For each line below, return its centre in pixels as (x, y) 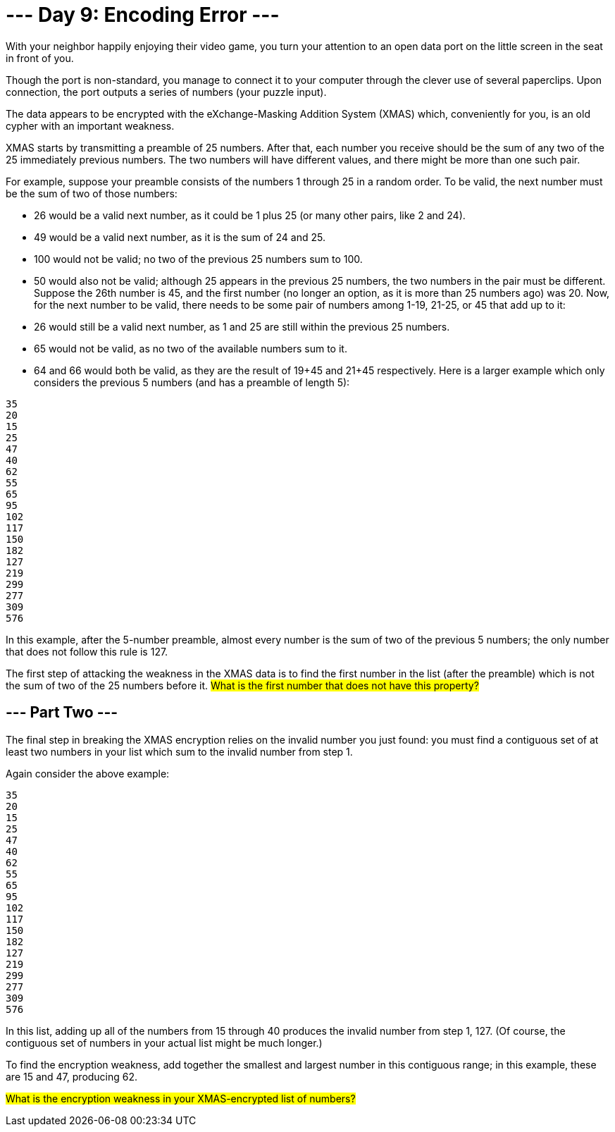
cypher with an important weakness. (90, 125)
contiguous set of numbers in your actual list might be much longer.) (164, 1042)
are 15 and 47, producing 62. (72, 1076)
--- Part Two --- (62, 713)
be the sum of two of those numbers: (92, 193)
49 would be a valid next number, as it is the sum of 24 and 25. (180, 237)
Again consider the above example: (88, 773)
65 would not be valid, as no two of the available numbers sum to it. (191, 348)
